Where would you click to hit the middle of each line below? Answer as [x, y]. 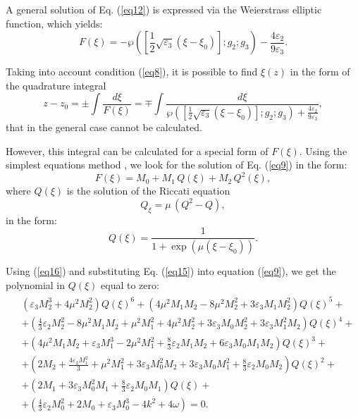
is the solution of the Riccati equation [148, 191]
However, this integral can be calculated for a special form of [137, 150]
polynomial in [36, 284]
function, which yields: [54, 23]
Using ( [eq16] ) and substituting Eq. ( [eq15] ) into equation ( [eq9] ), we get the [171, 271]
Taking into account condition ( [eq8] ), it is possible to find [132, 72]
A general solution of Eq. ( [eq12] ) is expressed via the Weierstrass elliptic [164, 9]
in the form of [320, 72]
